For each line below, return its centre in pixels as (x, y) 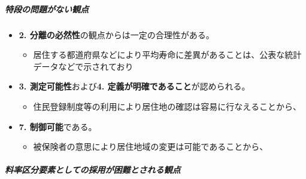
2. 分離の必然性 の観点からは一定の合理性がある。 (116, 34)
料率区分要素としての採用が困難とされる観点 (93, 170)
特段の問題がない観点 (47, 9)
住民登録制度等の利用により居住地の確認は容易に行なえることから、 (167, 106)
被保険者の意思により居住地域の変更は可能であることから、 (151, 146)
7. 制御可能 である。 (58, 126)
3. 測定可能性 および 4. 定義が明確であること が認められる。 (134, 86)
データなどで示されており (83, 66)
